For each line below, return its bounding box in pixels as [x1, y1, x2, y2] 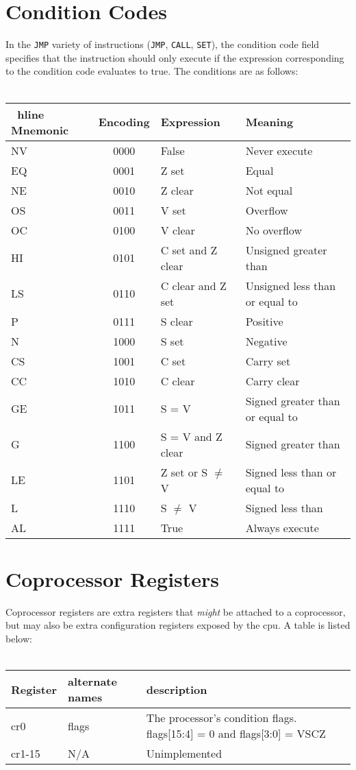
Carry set [245, 352, 291, 369]
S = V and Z [160, 428, 222, 444]
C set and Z [160, 241, 218, 258]
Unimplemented [146, 745, 222, 762]
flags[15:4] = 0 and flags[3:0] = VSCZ [146, 725, 326, 742]
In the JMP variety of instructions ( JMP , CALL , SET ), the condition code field [5, 37, 320, 51]
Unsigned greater [245, 241, 327, 258]
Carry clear [245, 372, 300, 389]
